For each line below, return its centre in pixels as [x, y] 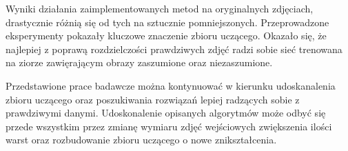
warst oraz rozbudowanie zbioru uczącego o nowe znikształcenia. [141, 140]
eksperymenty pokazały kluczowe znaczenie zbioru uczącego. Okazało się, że [166, 36]
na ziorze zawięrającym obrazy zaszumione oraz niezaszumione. [139, 62]
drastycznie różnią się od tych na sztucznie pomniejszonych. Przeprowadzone [167, 22]
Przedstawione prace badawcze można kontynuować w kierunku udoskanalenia [171, 85]
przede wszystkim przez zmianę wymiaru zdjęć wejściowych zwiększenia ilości [169, 126]
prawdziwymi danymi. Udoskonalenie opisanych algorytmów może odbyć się [166, 113]
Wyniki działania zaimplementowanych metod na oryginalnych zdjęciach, [160, 8]
